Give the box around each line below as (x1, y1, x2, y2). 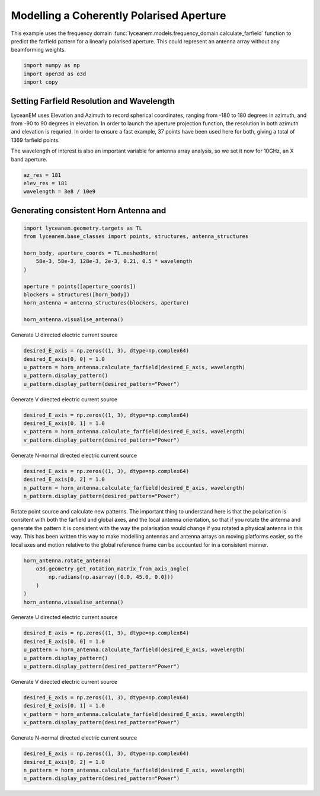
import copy (23, 79, 59, 85)
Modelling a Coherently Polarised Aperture (11, 9, 226, 22)
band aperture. (11, 156, 47, 163)
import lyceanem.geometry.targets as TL (23, 224, 142, 231)
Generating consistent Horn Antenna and (11, 205, 167, 215)
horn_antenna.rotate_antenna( (23, 557, 111, 564)
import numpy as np (23, 62, 80, 69)
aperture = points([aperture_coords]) (23, 283, 136, 290)
